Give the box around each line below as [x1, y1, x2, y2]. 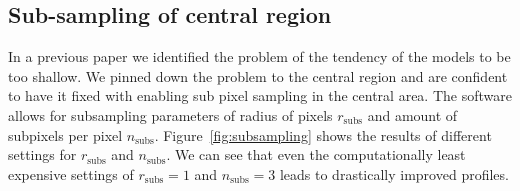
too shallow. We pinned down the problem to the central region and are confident [8, 65, 508, 86]
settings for [8, 144, 77, 165]
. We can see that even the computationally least [166, 144, 466, 165]
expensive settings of [8, 163, 134, 184]
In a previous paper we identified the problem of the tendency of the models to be [8, 46, 511, 67]
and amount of [367, 104, 458, 125]
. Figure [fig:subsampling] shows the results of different [154, 124, 492, 145]
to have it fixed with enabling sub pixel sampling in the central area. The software [8, 85, 512, 106]
